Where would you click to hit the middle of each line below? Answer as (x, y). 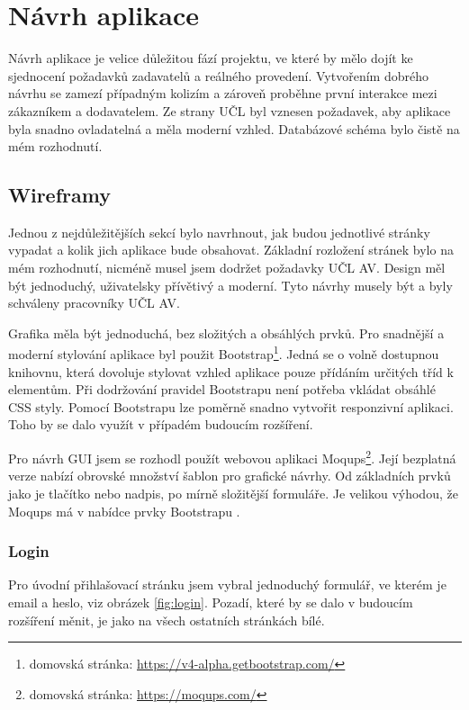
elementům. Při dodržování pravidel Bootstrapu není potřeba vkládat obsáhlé (222, 389)
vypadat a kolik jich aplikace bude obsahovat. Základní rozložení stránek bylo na (231, 250)
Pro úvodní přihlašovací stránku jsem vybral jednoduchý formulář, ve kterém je (227, 584)
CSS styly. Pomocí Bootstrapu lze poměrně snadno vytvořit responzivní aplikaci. (231, 406)
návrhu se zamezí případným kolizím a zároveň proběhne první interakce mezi (223, 93)
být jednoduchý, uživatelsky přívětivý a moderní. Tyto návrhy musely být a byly (230, 285)
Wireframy (59, 195)
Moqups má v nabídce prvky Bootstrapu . (124, 511)
